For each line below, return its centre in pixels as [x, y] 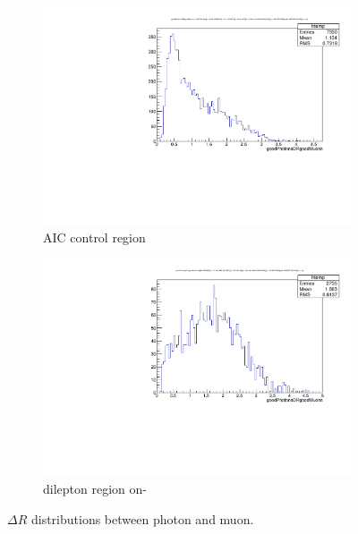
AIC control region [94, 237]
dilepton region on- [95, 488]
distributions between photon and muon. [142, 518]
